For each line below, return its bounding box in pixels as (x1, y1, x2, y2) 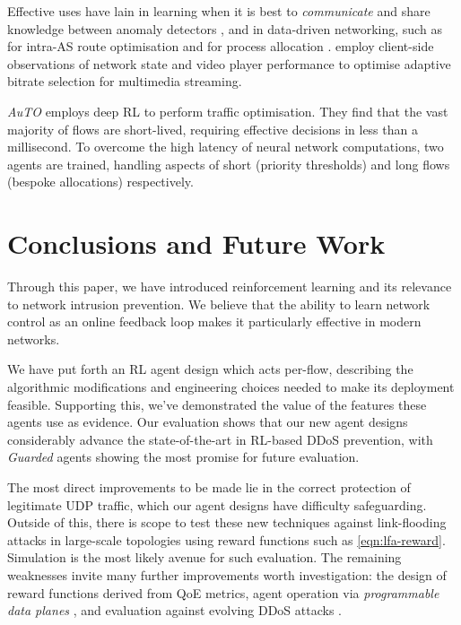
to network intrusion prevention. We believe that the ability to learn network (7, 294, 431, 313)
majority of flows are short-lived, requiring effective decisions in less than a (7, 119, 418, 138)
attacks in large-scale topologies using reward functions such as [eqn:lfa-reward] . (7, 530, 446, 549)
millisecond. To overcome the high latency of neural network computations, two (7, 137, 444, 156)
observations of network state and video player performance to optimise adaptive (7, 54, 451, 73)
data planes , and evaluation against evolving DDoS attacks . (7, 601, 342, 620)
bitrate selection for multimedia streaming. (7, 72, 242, 91)
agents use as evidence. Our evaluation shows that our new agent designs (7, 412, 408, 431)
